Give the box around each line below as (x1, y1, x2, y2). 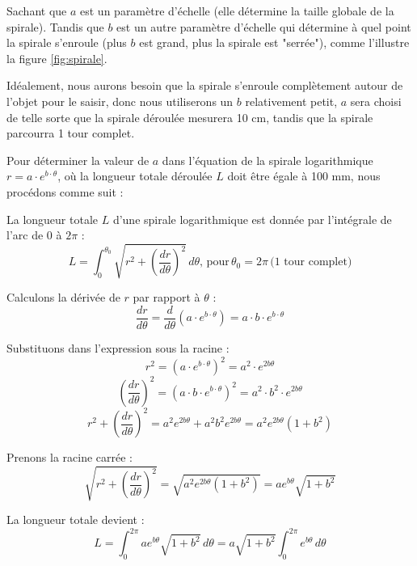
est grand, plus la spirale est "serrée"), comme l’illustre (139, 34, 410, 51)
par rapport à (133, 289, 200, 306)
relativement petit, (245, 92, 338, 109)
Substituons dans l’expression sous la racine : (6, 339, 230, 356)
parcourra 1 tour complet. (6, 125, 135, 141)
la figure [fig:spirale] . (6, 49, 107, 66)
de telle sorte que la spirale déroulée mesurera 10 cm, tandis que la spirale (6, 108, 373, 125)
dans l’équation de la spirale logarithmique (162, 151, 373, 168)
